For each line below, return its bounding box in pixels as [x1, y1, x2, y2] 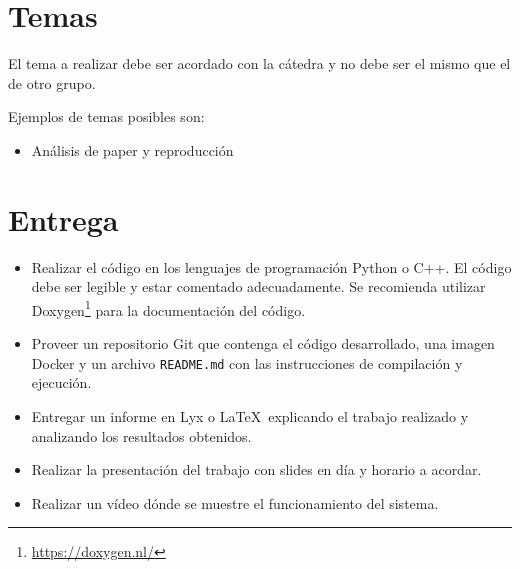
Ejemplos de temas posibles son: [8, 106, 205, 127]
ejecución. [31, 372, 92, 393]
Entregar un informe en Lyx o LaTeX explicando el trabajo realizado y [31, 405, 469, 426]
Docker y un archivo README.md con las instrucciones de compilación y [31, 352, 463, 373]
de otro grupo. [8, 72, 96, 93]
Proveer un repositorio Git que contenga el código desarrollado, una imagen [31, 333, 495, 354]
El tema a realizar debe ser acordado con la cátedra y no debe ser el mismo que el [8, 53, 511, 74]
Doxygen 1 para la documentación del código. [31, 296, 306, 320]
